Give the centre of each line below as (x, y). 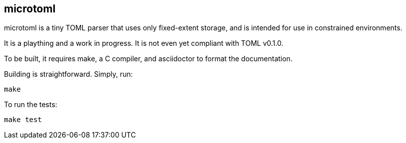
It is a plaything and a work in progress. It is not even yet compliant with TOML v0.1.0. (144, 43)
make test (23, 120)
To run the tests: (31, 105)
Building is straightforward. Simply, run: (68, 74)
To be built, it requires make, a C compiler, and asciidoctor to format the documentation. (148, 59)
